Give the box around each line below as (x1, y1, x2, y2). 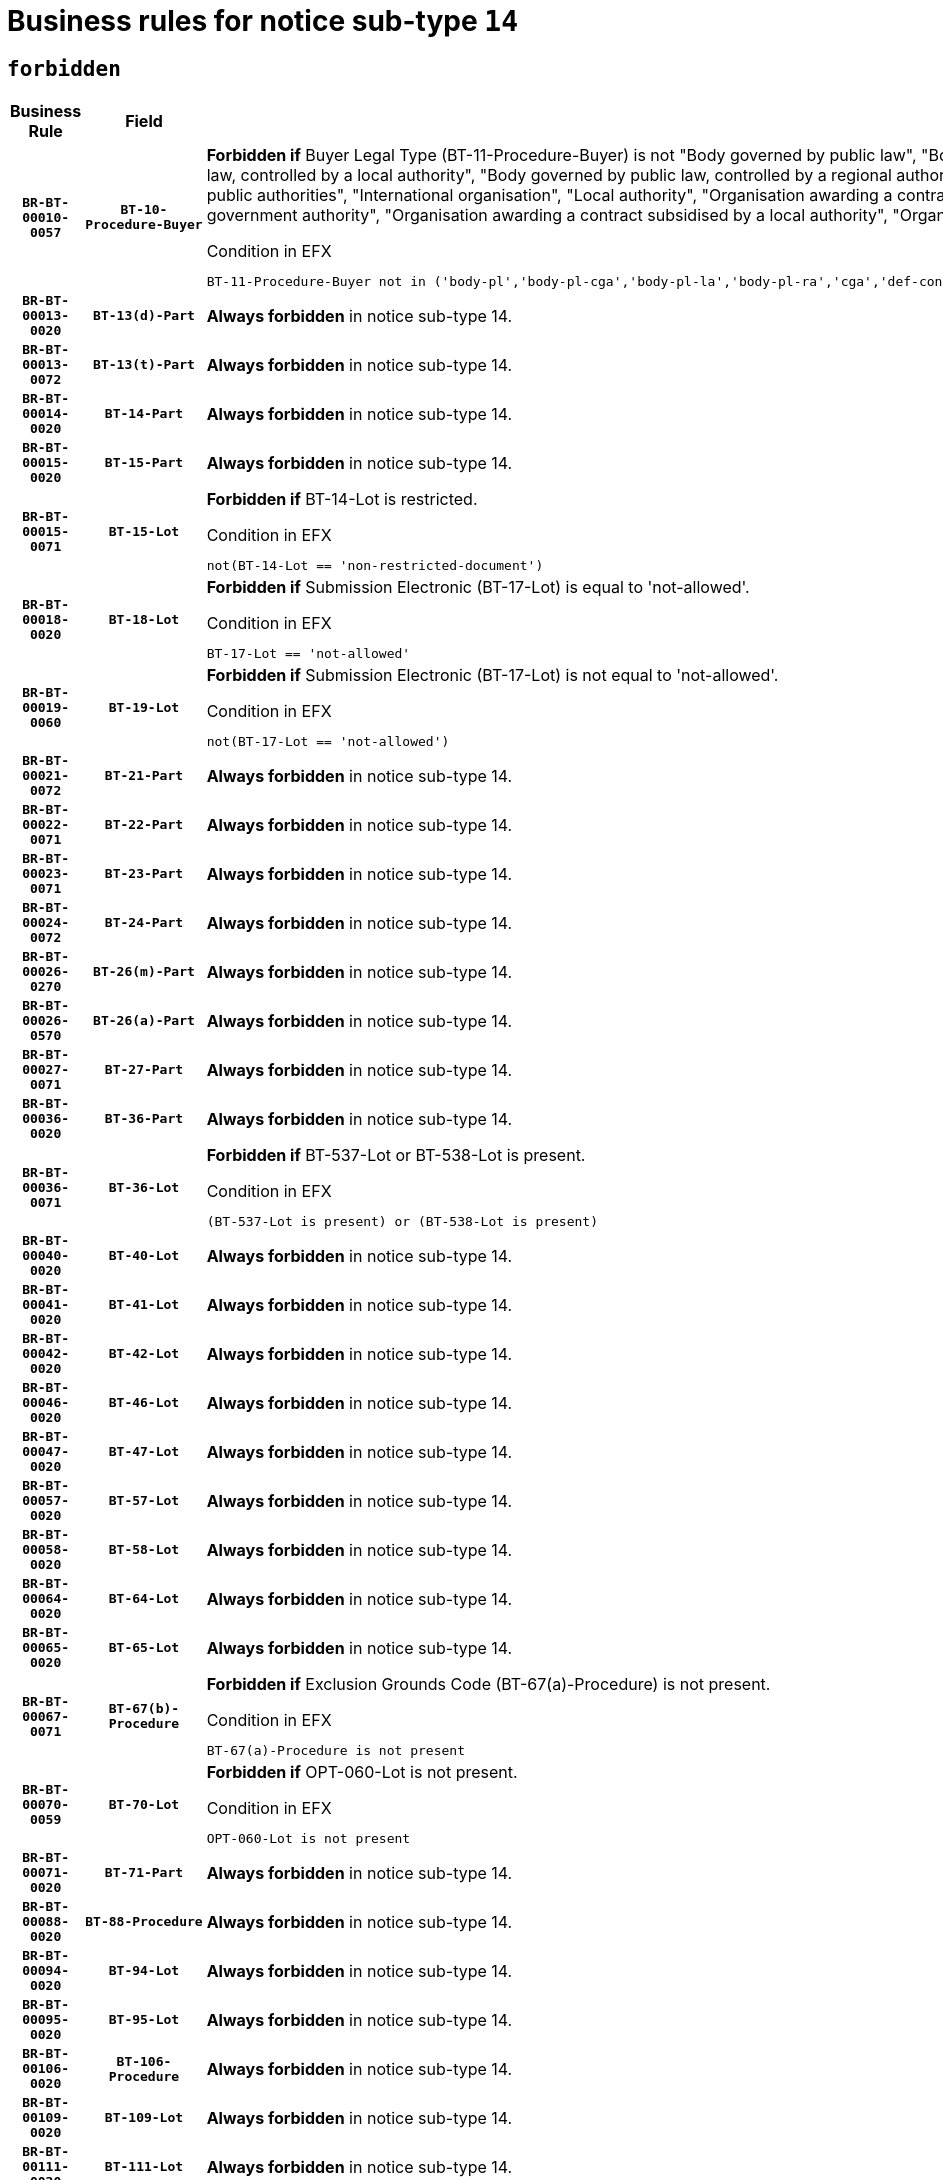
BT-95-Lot (108, 2012, 180, 2028)
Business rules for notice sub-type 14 (7, 4, 518, 38)
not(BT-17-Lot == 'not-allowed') (206, 734, 450, 750)
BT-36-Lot (108, 1179, 180, 1195)
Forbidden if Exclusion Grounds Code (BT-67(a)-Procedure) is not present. (206, 1674, 771, 1695)
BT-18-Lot (108, 611, 180, 627)
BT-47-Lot (108, 1444, 180, 1460)
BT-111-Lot (104, 2159, 184, 2175)
